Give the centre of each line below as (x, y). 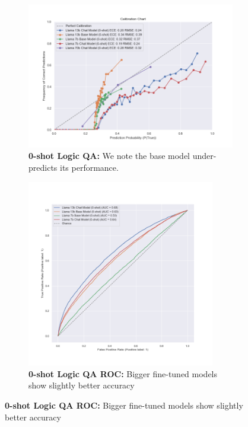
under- (204, 156)
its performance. (89, 167)
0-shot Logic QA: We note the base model (109, 156)
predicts (43, 167)
